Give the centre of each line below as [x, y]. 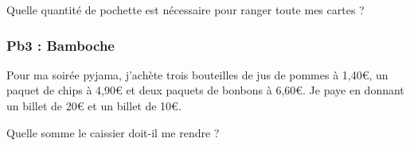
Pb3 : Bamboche [61, 45]
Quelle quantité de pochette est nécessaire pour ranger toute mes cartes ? [185, 10]
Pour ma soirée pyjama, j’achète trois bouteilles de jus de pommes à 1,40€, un [197, 74]
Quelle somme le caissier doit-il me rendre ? [113, 132]
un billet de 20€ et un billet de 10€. [94, 106]
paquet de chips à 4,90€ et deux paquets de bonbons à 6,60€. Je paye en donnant [205, 90]
